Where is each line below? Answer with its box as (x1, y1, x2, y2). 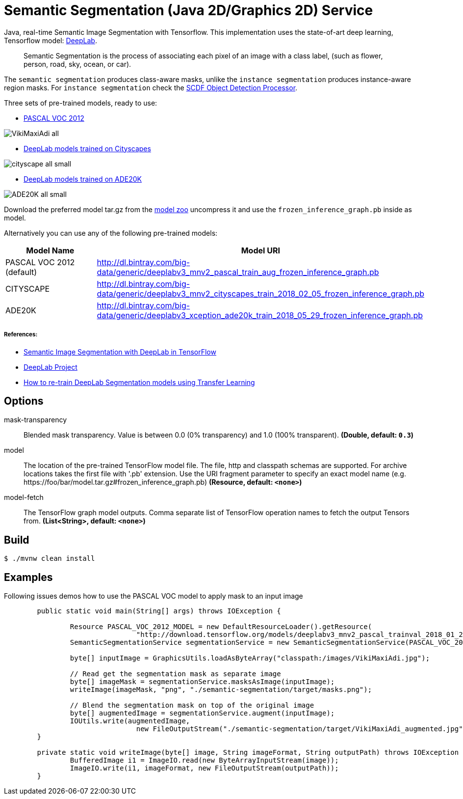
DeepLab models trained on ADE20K (24, 174, 142, 183)
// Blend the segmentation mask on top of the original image (70, 701, 314, 710)
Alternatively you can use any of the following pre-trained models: (4, 228, 218, 237)
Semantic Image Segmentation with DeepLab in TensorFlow (24, 347, 216, 356)
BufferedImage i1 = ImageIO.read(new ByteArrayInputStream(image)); (70, 756, 339, 765)
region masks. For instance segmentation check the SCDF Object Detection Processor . (4, 83, 298, 92)
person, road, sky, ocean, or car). (24, 59, 131, 68)
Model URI (241, 245, 280, 255)
